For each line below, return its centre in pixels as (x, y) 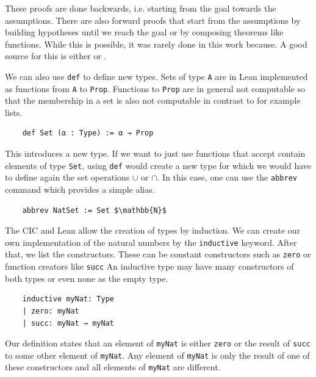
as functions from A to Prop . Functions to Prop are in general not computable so (155, 88)
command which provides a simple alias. (80, 189)
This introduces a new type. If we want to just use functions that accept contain (155, 153)
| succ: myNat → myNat (68, 323)
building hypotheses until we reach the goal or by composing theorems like (144, 32)
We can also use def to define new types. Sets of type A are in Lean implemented (156, 76)
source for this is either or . (56, 56)
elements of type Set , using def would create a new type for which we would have (158, 165)
